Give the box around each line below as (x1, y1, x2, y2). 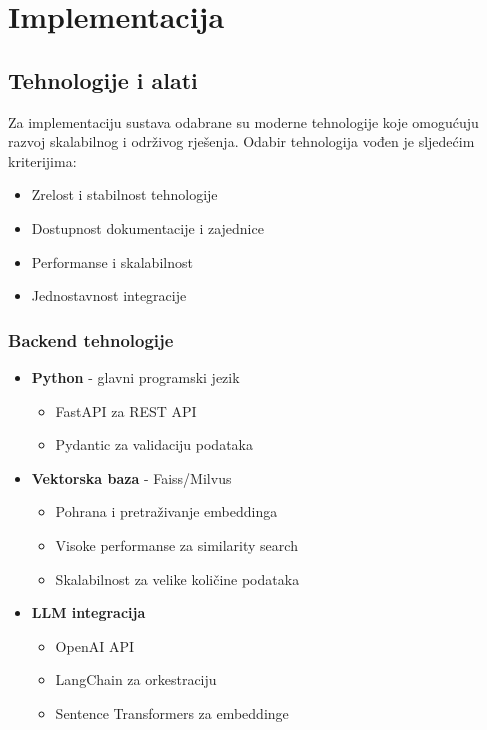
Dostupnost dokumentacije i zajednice (31, 217, 264, 238)
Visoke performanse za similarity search (55, 534, 298, 555)
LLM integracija (31, 602, 146, 623)
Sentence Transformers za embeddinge (55, 702, 289, 723)
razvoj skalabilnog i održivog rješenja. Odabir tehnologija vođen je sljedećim (8, 131, 475, 152)
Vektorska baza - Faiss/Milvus (31, 467, 232, 488)
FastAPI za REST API (55, 400, 197, 421)
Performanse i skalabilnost (31, 251, 193, 272)
